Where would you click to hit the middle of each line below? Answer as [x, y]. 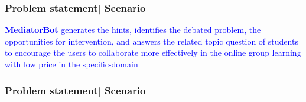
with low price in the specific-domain [71, 64]
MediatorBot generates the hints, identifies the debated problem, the [133, 30]
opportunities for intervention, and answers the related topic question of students [152, 41]
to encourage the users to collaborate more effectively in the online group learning [153, 52]
